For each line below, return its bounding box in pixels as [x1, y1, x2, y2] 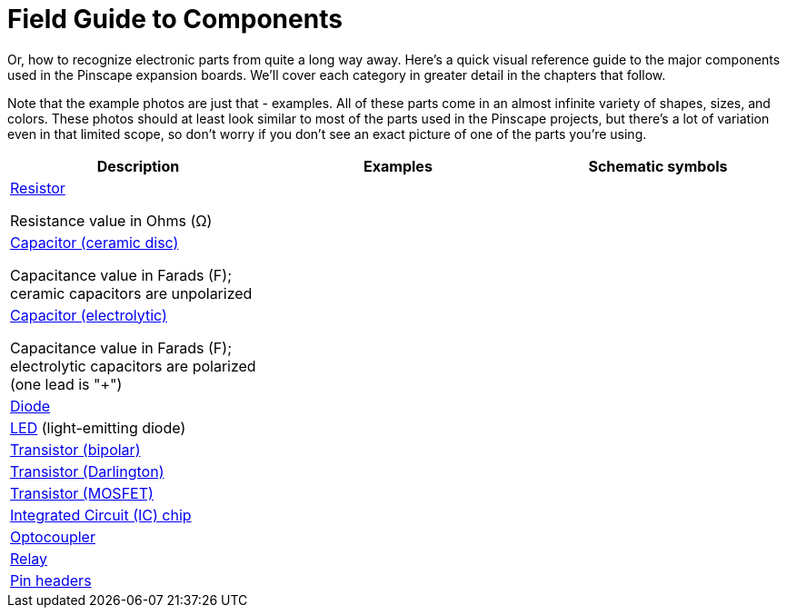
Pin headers [10, 570, 92, 590]
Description [96, 156, 180, 175]
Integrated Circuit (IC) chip [10, 505, 192, 524]
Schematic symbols [588, 156, 728, 175]
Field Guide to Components [7, 4, 343, 35]
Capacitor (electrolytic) [10, 305, 167, 324]
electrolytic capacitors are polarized [10, 356, 256, 375]
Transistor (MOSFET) [10, 483, 154, 502]
